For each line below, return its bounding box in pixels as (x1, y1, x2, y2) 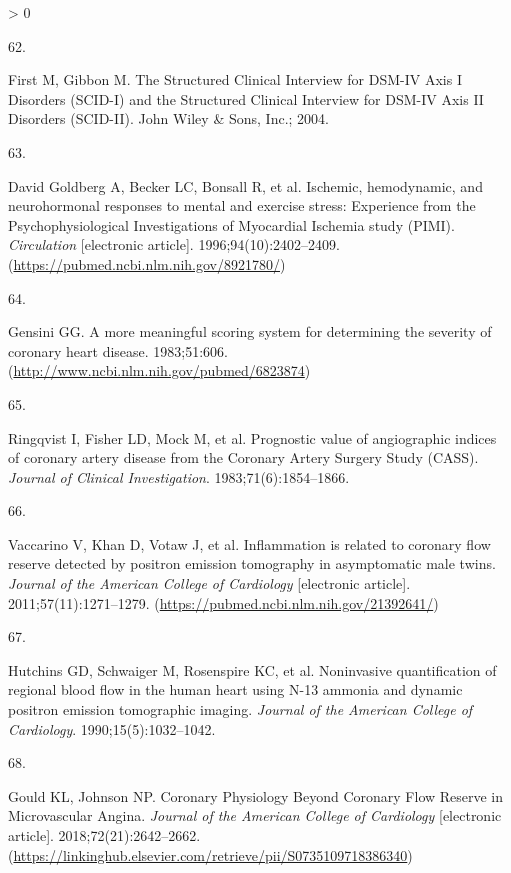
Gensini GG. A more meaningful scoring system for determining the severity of (8, 321, 492, 342)
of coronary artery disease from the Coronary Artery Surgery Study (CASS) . (8, 447, 479, 468)
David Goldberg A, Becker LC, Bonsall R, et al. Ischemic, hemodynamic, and (8, 175, 483, 196)
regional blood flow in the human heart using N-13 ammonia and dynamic (8, 679, 463, 700)
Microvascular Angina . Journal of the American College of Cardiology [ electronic (8, 805, 502, 826)
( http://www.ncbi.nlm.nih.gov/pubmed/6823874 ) (8, 360, 311, 381)
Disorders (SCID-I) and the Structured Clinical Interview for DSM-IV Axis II (8, 88, 484, 109)
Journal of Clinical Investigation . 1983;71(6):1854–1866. (8, 466, 350, 487)
